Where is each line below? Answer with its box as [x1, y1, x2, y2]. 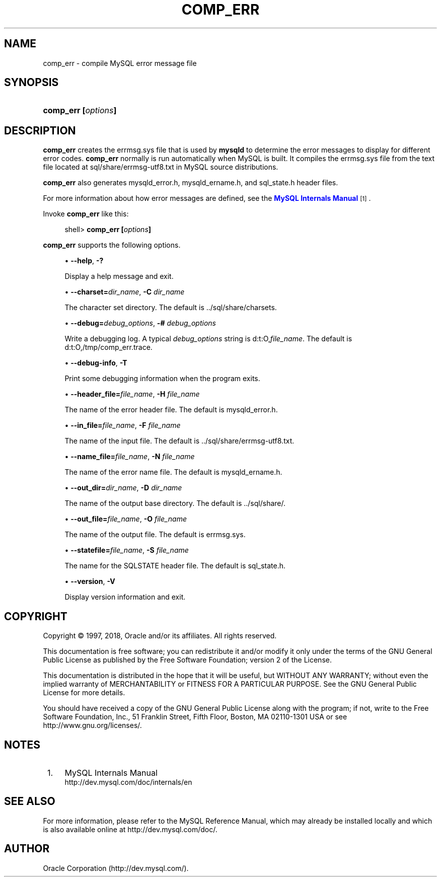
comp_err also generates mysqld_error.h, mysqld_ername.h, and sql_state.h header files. [43, 178, 338, 187]
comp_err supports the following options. [43, 241, 181, 250]
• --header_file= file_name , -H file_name [64, 390, 200, 399]
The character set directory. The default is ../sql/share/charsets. [64, 303, 277, 312]
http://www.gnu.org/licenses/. [43, 721, 142, 730]
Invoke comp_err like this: [43, 209, 129, 218]
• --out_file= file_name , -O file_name [64, 515, 187, 524]
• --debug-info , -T [64, 358, 127, 368]
